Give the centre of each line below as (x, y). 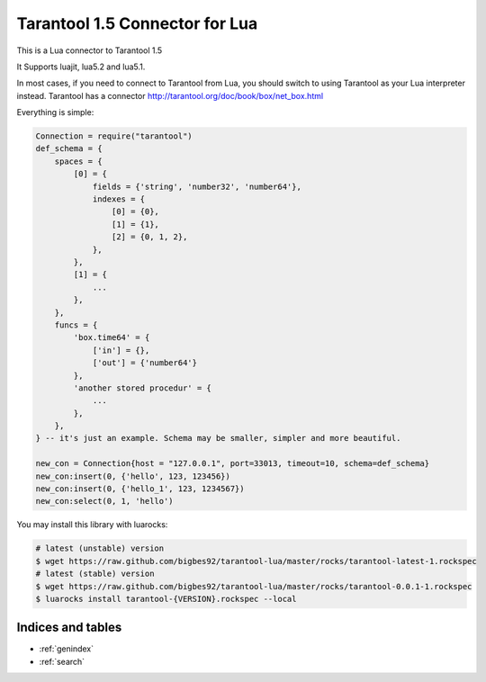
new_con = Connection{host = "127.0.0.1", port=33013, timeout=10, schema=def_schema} (233, 464)
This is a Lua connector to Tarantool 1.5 (90, 50)
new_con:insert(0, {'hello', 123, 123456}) (133, 476)
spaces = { (78, 161)
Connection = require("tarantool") (114, 136)
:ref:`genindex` (67, 649)
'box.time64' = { (112, 338)
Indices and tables (69, 628)
